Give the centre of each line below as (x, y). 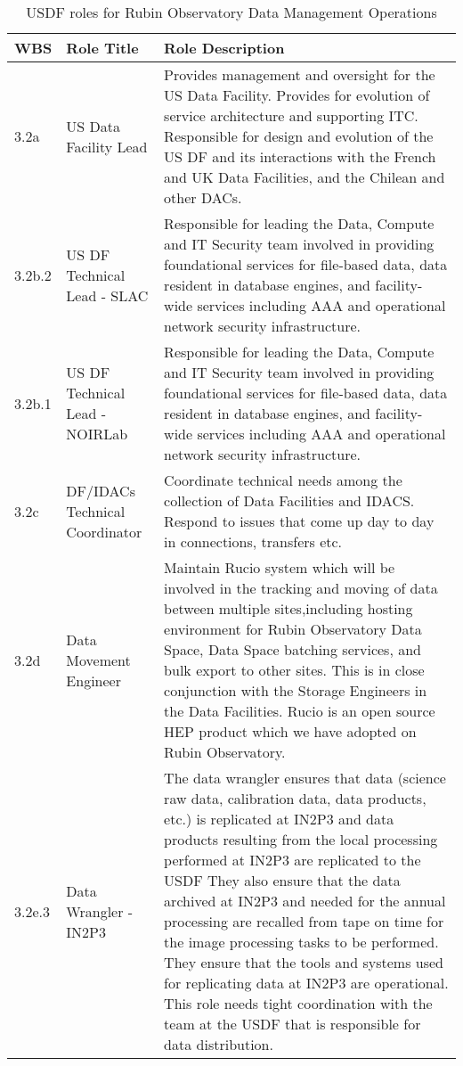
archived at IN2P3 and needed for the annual (305, 901)
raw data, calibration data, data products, (295, 798)
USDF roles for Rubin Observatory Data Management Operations (231, 12)
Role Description (224, 48)
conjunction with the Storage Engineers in (296, 690)
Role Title (102, 48)
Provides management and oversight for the (300, 74)
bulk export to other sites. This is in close (294, 670)
